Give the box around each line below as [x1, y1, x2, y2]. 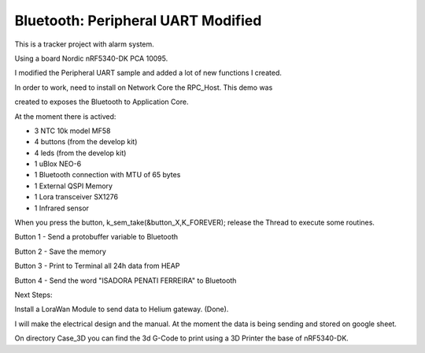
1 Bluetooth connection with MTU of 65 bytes [34, 170, 181, 180]
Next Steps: [14, 290, 53, 299]
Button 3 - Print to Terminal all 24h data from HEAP [14, 261, 180, 271]
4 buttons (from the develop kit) [34, 137, 138, 147]
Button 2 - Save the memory [14, 247, 106, 256]
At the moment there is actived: [14, 111, 116, 121]
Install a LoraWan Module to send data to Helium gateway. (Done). [14, 304, 229, 314]
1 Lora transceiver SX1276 [34, 192, 118, 202]
